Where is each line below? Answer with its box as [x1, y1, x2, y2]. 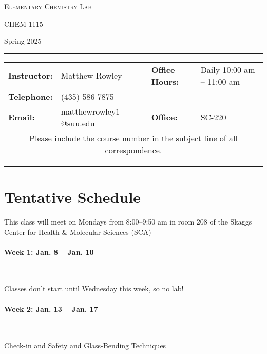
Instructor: [8, 69, 53, 82]
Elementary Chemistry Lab [4, 1, 92, 11]
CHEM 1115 [4, 18, 43, 29]
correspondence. [105, 143, 162, 156]
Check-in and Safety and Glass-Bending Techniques [4, 340, 166, 351]
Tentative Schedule [4, 186, 141, 207]
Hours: [151, 75, 179, 87]
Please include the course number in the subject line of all [29, 132, 238, 144]
